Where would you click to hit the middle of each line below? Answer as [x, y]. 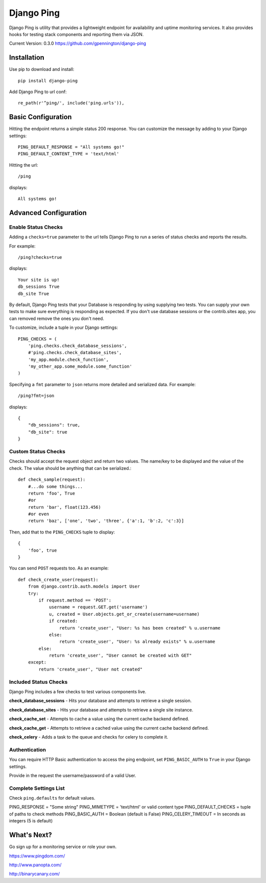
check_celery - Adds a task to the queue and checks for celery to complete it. [89, 737]
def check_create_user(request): [58, 580]
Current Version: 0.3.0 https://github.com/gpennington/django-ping [78, 43]
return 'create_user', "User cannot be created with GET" [120, 655]
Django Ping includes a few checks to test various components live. [78, 692]
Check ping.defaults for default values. [52, 798]
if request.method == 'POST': [75, 600]
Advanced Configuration [48, 213]
